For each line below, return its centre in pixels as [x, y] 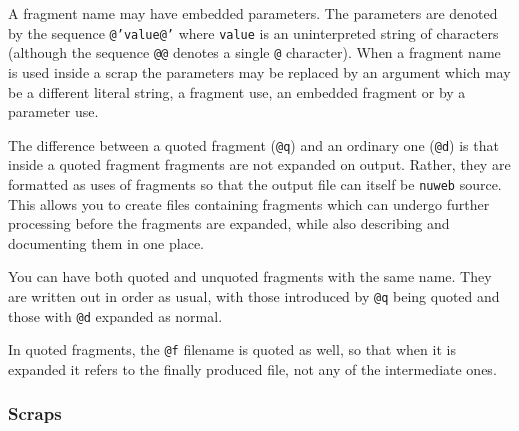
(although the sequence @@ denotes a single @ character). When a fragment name [254, 52]
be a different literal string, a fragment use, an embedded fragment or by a [237, 91]
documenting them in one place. [106, 242]
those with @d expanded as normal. [115, 315]
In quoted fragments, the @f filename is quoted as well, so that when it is [232, 349]
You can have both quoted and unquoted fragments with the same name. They [250, 276]
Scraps [35, 413]
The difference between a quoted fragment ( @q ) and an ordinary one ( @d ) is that [253, 144]
